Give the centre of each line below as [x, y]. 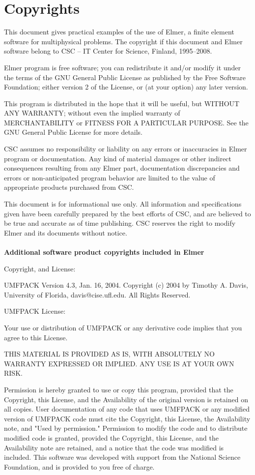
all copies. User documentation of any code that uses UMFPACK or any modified [127, 409]
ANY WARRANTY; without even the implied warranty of [92, 113]
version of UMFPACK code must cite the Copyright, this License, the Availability [127, 418]
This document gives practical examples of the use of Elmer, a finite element [119, 32]
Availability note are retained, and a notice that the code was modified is [114, 447]
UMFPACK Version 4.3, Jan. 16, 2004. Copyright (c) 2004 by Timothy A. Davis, [126, 285]
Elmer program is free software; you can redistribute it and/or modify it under [122, 67]
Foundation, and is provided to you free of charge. [79, 466]
